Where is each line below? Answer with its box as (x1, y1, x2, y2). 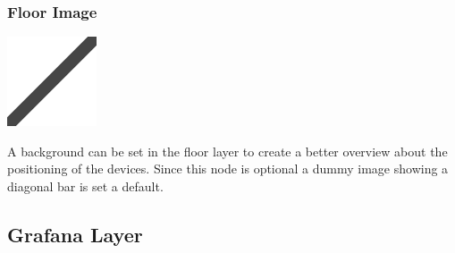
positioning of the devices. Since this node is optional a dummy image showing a (7, 159, 449, 178)
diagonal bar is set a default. (7, 177, 164, 195)
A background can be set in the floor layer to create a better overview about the (7, 141, 448, 160)
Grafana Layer (7, 220, 143, 248)
